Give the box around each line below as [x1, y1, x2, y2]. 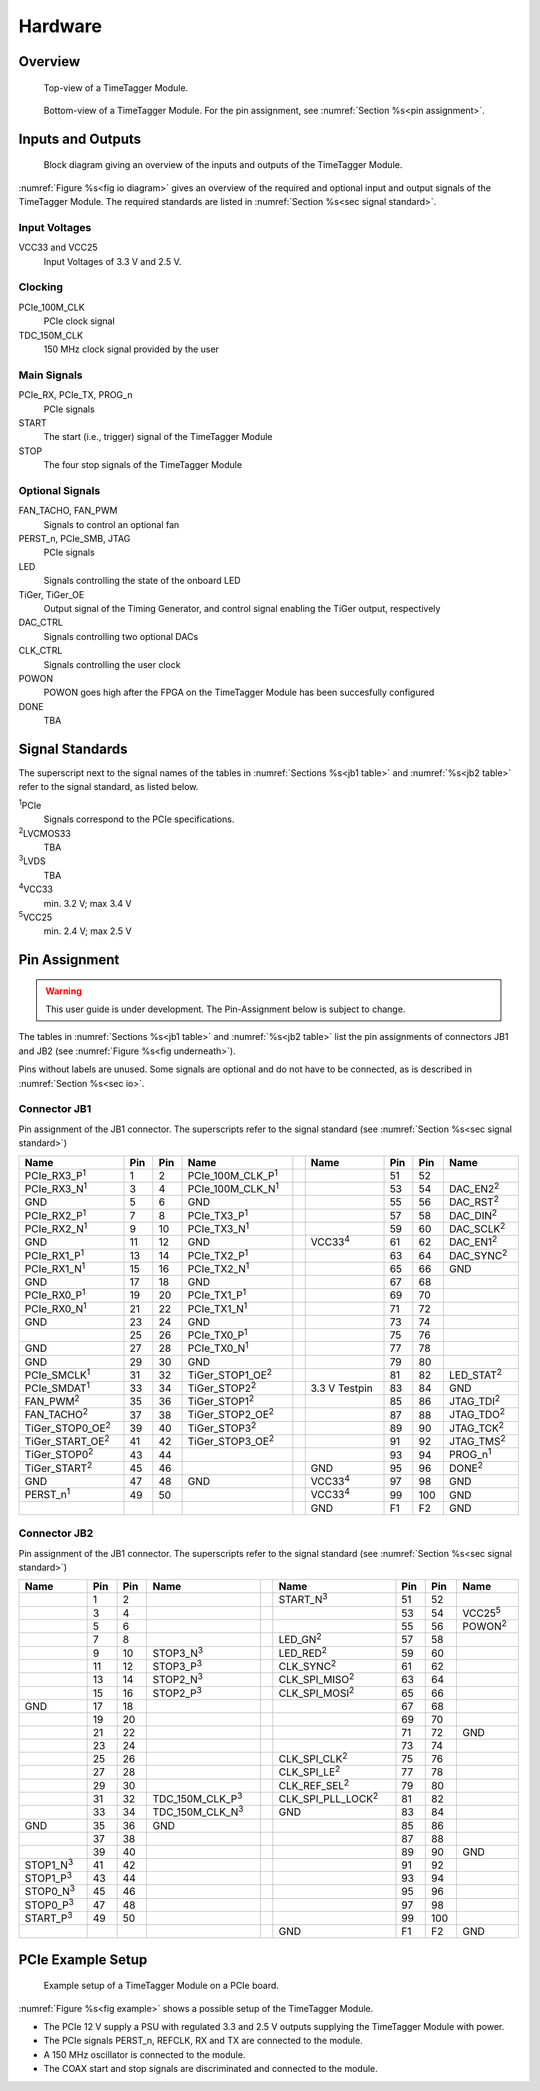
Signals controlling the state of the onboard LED [43, 575, 241, 587]
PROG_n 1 [448, 1446, 492, 1462]
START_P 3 [24, 1909, 73, 1925]
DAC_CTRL [18, 616, 64, 629]
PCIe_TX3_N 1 [187, 1220, 250, 1236]
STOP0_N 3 [24, 1883, 75, 1899]
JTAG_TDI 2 [448, 1393, 500, 1409]
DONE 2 [448, 1459, 484, 1475]
